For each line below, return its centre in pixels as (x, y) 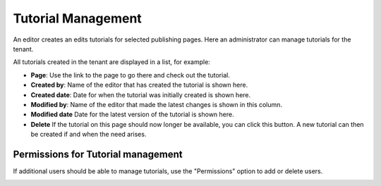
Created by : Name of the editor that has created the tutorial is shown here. (139, 85)
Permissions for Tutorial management (98, 154)
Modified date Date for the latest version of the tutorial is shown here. (132, 114)
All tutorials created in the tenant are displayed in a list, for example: (112, 62)
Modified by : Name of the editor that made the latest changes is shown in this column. (156, 104)
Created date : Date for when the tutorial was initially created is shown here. (141, 94)
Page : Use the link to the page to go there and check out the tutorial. (131, 75)
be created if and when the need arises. (89, 135)
